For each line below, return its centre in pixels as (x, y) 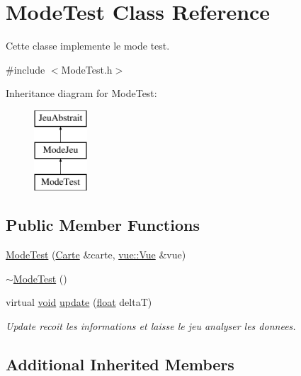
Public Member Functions (103, 225)
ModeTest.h (87, 69)
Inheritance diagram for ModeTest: (81, 93)
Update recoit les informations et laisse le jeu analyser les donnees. (151, 325)
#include (25, 69)
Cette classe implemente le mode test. (88, 46)
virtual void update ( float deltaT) (79, 302)
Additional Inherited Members (120, 364)
